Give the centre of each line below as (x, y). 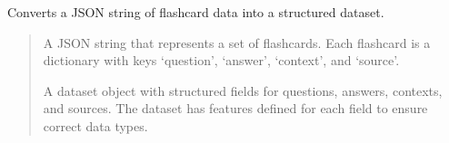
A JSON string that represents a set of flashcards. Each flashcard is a (237, 42)
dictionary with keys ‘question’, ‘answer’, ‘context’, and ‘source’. (221, 60)
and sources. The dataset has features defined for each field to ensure (235, 108)
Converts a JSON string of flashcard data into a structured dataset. (196, 12)
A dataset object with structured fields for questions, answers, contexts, (243, 90)
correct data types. (95, 125)
